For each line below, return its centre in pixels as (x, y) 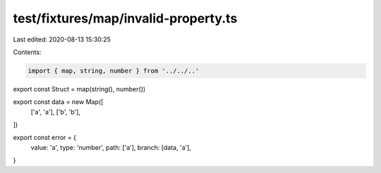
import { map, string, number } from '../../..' (114, 71)
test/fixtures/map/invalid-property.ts (125, 18)
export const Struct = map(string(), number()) (79, 89)
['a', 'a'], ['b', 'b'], (56, 112)
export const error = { (45, 138)
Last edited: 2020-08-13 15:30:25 (62, 39)
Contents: (27, 52)
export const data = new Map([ (58, 102)
